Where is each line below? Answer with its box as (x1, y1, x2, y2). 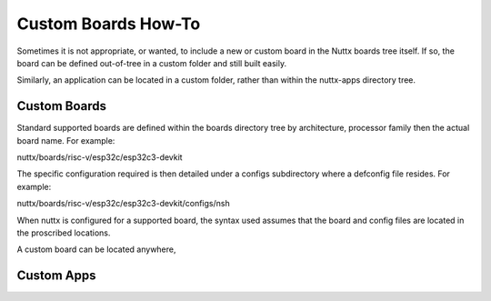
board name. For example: (16, 135, 115, 145)
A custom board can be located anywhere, (16, 244, 176, 255)
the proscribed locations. (16, 227, 111, 238)
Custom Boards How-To (16, 14, 201, 34)
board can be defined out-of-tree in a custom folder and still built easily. (16, 57, 286, 68)
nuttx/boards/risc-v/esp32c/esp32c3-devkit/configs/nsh (16, 198, 231, 209)
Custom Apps (16, 268, 96, 284)
